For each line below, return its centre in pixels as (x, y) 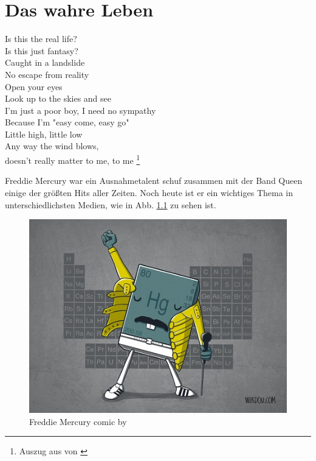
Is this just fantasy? (42, 50)
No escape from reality (47, 74)
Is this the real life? (41, 39)
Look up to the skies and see (58, 98)
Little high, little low (44, 134)
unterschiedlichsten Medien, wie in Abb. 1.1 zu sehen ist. (111, 204)
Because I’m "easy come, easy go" (67, 122)
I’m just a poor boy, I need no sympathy (81, 110)
